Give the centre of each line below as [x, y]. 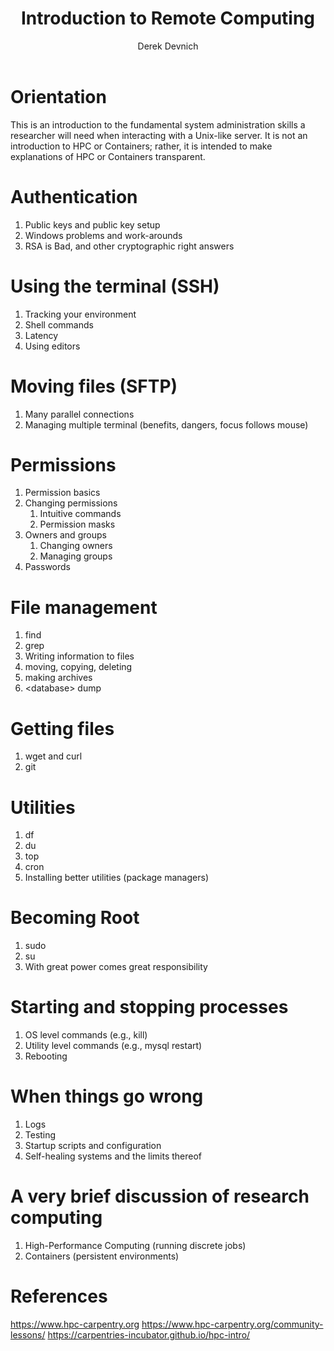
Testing [40, 1135]
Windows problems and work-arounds [103, 235]
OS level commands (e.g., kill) [86, 1035]
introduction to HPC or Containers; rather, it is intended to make [141, 146]
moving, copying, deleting [78, 667]
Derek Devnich [168, 46]
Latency [41, 335]
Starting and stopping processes [149, 1007]
